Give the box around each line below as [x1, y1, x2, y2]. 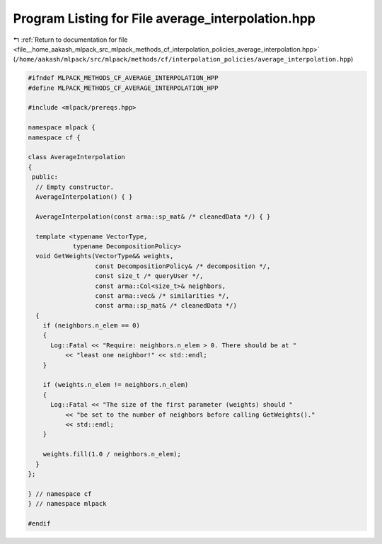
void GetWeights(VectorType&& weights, [35, 252, 174, 260]
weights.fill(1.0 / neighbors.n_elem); [42, 450, 182, 458]
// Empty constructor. [35, 183, 115, 191]
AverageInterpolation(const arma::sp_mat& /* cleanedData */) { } [35, 212, 271, 221]
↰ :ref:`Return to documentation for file [13, 35, 128, 44]
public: [32, 173, 59, 181]
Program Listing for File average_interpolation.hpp [13, 11, 316, 26]
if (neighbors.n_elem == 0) [42, 322, 141, 330]
